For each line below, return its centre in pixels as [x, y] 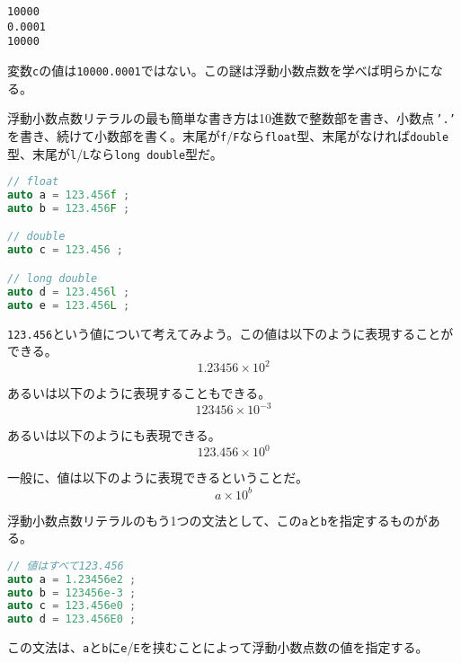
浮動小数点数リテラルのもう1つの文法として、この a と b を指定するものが [217, 520]
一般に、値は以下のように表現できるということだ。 [158, 477]
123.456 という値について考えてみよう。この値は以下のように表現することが [230, 333]
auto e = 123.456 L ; [69, 305]
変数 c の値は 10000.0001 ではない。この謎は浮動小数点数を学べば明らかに [219, 70]
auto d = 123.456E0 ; [72, 619]
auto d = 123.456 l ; [69, 292]
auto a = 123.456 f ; [69, 195]
